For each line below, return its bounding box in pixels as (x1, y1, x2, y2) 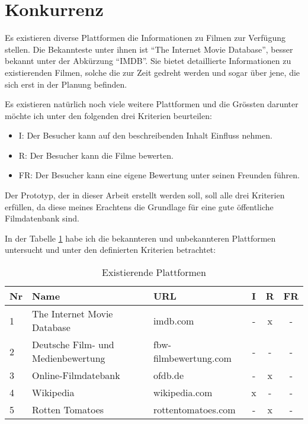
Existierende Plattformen (102, 265, 206, 280)
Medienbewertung (31, 351, 105, 365)
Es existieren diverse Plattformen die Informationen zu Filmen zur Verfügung (5, 31, 285, 44)
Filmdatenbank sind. (5, 212, 79, 224)
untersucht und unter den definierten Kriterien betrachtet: (5, 243, 216, 256)
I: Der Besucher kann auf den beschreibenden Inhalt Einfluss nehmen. (18, 129, 272, 142)
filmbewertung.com (153, 351, 232, 365)
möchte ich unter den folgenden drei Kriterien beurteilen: (5, 109, 212, 121)
